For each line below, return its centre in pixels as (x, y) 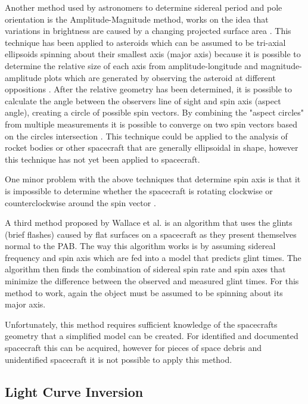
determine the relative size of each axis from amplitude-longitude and (131, 65)
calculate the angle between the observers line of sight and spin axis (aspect (143, 100)
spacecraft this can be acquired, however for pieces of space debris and (133, 348)
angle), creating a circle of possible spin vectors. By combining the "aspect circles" (155, 112)
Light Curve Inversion (74, 391)
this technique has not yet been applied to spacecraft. (102, 159)
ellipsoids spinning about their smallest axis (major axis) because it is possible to (153, 54)
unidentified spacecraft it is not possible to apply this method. (119, 359)
